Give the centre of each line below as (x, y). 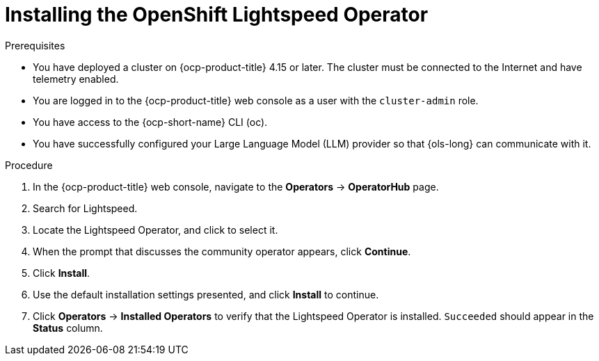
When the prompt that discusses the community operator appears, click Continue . (222, 251)
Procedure (29, 165)
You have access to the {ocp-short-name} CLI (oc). (150, 122)
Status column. (68, 328)
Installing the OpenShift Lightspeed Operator (217, 15)
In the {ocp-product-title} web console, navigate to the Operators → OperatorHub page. (236, 186)
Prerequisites (35, 45)
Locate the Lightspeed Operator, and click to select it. (155, 230)
